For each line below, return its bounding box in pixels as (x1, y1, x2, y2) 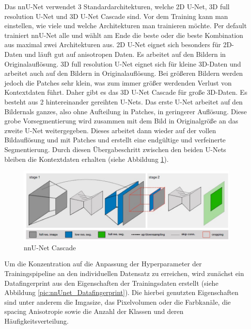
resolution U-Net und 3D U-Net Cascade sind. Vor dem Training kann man (4, 11, 228, 21)
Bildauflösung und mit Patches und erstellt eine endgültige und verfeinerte (4, 135, 226, 145)
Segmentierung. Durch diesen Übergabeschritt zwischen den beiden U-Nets (4, 144, 226, 154)
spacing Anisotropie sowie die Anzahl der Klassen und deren (4, 306, 184, 316)
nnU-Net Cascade (24, 242, 76, 252)
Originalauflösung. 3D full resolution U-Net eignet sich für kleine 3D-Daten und (4, 58, 241, 69)
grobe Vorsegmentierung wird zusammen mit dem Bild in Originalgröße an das (4, 116, 238, 126)
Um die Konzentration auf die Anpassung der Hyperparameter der (4, 259, 202, 269)
